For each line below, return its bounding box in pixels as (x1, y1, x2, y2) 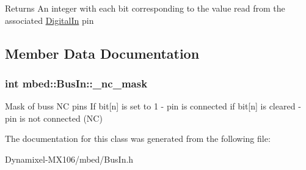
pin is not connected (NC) (5, 111, 103, 124)
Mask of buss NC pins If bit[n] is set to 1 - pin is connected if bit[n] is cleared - (5, 100, 301, 113)
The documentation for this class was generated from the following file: (5, 132, 271, 145)
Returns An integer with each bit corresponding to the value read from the (5, 2, 285, 14)
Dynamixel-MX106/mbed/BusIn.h (5, 152, 134, 165)
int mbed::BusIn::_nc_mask (5, 75, 148, 91)
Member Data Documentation (5, 43, 200, 62)
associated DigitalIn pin (5, 13, 94, 26)
